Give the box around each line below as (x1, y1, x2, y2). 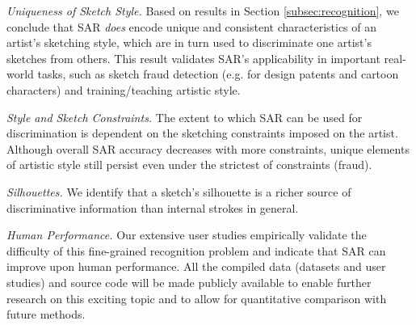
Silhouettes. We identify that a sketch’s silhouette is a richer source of (6, 183, 351, 200)
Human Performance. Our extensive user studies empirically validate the (6, 226, 367, 243)
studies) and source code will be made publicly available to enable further (6, 273, 372, 290)
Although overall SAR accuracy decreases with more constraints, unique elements (6, 140, 410, 157)
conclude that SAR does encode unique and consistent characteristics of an (6, 18, 377, 35)
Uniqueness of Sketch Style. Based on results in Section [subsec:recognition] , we (6, 2, 399, 19)
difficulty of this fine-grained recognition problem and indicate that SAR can (6, 242, 386, 259)
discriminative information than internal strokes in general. (6, 199, 299, 216)
